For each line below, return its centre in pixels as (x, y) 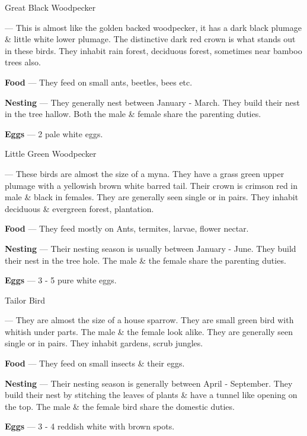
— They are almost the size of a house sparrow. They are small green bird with (149, 320)
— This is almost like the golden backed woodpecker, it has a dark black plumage (153, 27)
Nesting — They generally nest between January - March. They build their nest (152, 102)
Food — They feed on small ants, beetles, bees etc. (99, 82)
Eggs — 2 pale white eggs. (54, 133)
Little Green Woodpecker (51, 154)
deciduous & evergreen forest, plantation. (79, 208)
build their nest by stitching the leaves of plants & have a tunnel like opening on (151, 395)
